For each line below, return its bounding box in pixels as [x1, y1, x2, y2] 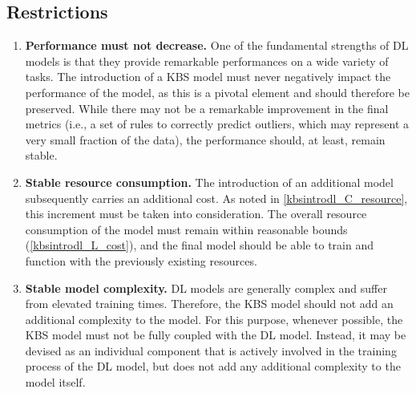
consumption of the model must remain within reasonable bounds [25, 221, 348, 237]
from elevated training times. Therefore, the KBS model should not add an [25, 295, 394, 312]
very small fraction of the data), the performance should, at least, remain [25, 131, 386, 148]
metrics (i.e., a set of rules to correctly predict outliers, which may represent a [25, 115, 409, 132]
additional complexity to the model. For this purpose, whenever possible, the [25, 310, 403, 327]
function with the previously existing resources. [25, 252, 257, 269]
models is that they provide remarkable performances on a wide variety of [25, 52, 389, 69]
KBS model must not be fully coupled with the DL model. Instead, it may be [25, 326, 406, 343]
